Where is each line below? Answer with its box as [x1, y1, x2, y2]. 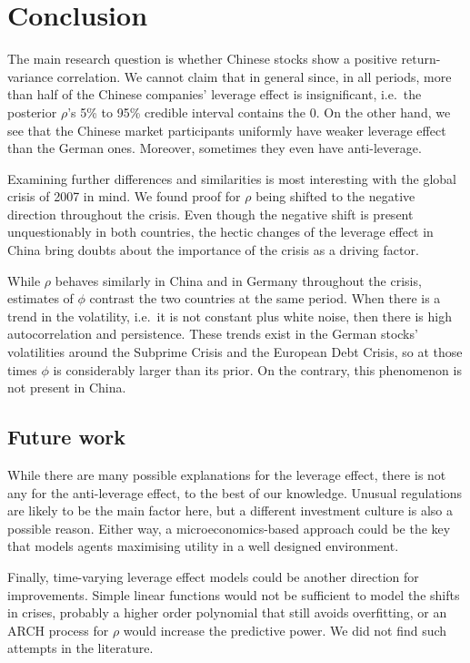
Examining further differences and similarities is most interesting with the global [7, 168, 456, 188]
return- [401, 49, 441, 68]
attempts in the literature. [7, 638, 154, 658]
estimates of [7, 289, 74, 308]
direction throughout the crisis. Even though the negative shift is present [7, 204, 414, 223]
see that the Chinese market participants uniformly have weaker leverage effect [7, 120, 446, 139]
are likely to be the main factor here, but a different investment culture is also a [7, 501, 453, 520]
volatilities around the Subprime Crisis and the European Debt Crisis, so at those [7, 342, 463, 362]
